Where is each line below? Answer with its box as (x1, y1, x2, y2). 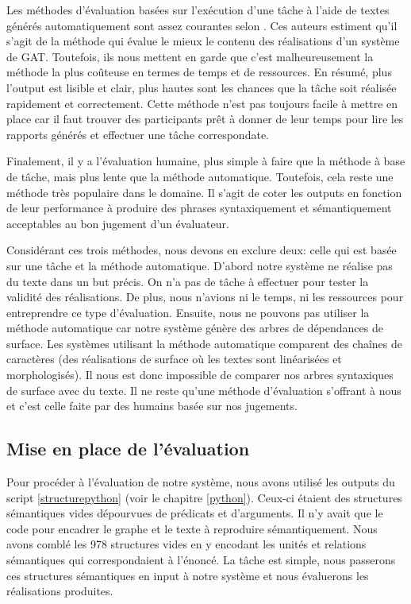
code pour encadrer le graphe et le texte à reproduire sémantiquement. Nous (6, 520, 378, 536)
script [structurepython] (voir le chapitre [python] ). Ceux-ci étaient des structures (6, 489, 402, 505)
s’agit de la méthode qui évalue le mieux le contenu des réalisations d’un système (6, 33, 400, 49)
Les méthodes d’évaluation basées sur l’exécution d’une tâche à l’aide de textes (6, 2, 390, 17)
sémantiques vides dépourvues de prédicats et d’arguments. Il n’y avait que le (6, 505, 383, 521)
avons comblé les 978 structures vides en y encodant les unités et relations (6, 536, 367, 552)
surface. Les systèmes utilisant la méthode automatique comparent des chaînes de (6, 335, 402, 351)
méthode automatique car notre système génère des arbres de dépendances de (6, 319, 383, 336)
